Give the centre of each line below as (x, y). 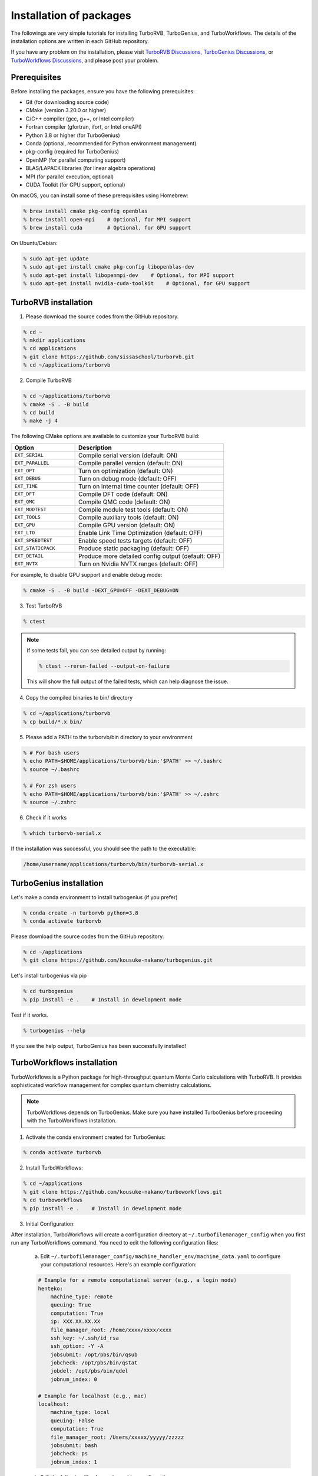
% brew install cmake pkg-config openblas (85, 211)
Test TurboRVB (44, 606)
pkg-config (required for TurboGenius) (72, 152)
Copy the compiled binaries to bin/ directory (79, 698)
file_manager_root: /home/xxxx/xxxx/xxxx (111, 1330)
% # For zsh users (50, 786)
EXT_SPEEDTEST (33, 541)
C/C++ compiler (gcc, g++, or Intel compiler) (80, 119)
